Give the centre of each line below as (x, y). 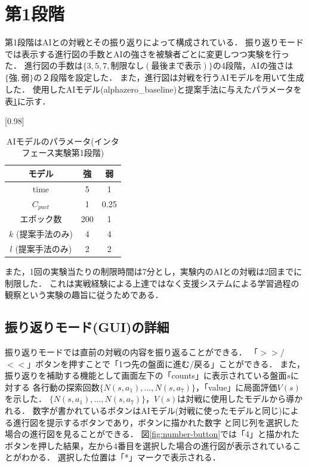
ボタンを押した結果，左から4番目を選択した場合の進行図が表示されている (149, 445)
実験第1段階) (79, 153)
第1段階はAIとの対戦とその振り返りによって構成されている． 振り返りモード (154, 42)
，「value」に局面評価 (237, 387)
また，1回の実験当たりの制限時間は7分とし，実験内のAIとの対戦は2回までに (154, 271)
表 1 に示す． (28, 101)
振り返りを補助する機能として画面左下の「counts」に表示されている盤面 (146, 375)
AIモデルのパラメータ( (50, 141)
